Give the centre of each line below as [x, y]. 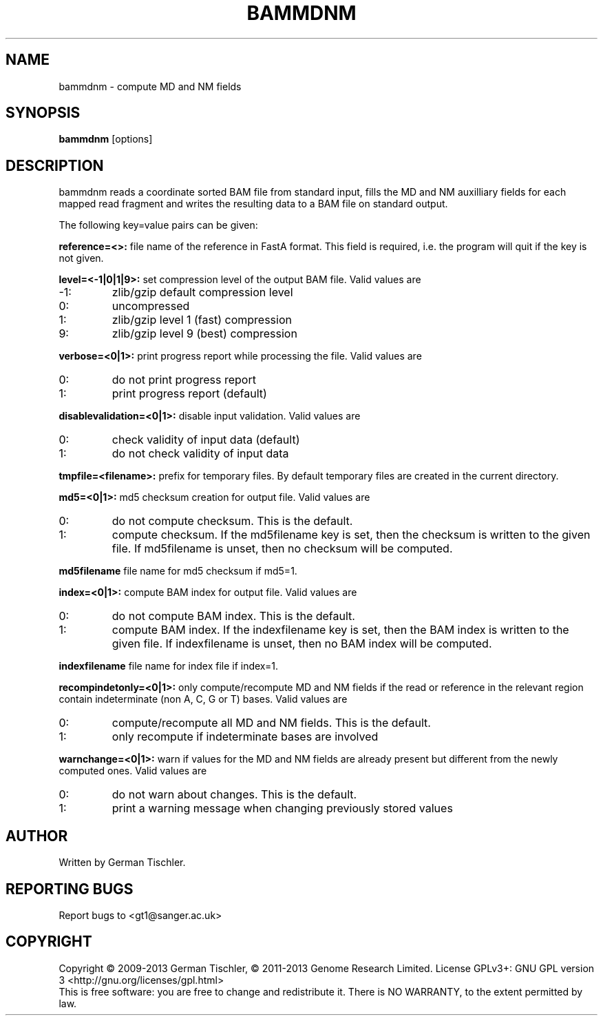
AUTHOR [37, 836]
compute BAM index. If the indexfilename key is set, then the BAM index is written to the [340, 630]
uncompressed [151, 306]
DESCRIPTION [55, 165]
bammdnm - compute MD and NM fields [150, 86]
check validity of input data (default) [206, 440]
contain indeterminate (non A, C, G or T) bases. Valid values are [203, 699]
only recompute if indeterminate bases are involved [245, 737]
